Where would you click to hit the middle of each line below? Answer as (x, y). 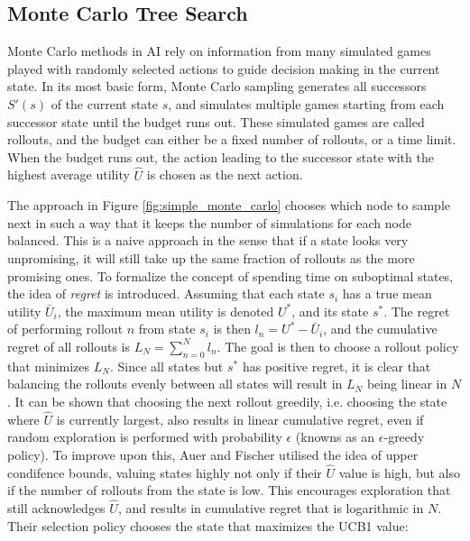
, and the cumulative (380, 329)
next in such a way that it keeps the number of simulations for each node (209, 222)
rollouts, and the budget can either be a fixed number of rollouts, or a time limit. (232, 139)
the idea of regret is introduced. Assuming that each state (166, 293)
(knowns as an (335, 437)
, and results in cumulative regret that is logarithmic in (271, 508)
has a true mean (387, 293)
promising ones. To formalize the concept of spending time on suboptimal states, (230, 275)
